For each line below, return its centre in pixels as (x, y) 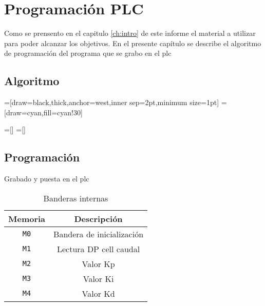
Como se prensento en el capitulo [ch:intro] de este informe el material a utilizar (130, 33)
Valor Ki (98, 278)
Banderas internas (76, 198)
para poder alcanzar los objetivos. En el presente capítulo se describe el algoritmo (133, 43)
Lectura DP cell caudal (98, 249)
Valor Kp (98, 263)
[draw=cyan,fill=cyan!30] (43, 112)
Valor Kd (98, 293)
